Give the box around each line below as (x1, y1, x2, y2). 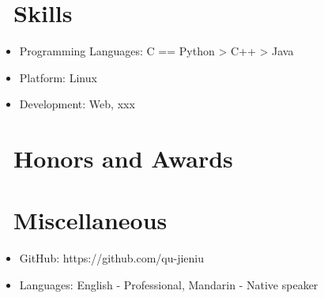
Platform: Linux (19, 69, 97, 85)
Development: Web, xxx (19, 96, 135, 112)
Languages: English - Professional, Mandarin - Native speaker (19, 277, 318, 292)
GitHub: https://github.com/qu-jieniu (19, 250, 204, 266)
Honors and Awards (13, 142, 233, 175)
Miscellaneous (13, 204, 168, 236)
